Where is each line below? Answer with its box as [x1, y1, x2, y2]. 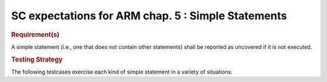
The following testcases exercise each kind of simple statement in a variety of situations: [11, 68, 233, 75]
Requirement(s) [11, 30, 60, 39]
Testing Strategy [11, 55, 63, 63]
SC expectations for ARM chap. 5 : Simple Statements [11, 9, 288, 22]
